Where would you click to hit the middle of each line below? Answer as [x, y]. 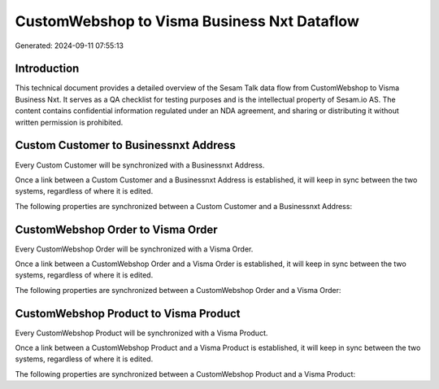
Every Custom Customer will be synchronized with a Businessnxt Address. [140, 165]
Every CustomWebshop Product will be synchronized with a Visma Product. [141, 333]
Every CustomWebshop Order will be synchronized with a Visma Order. [134, 249]
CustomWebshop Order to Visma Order [117, 229]
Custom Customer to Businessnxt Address [125, 145]
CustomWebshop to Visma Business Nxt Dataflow [187, 21]
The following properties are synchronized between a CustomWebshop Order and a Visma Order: [178, 290]
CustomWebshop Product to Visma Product [128, 313]
